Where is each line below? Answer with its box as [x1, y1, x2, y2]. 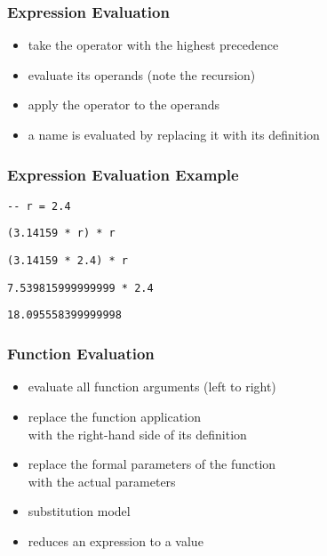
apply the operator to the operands [28, 95, 220, 114]
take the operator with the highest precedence [28, 36, 279, 54]
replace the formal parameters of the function [28, 455, 276, 473]
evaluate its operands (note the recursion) [28, 65, 256, 84]
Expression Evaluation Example [7, 163, 239, 185]
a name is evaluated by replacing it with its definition [28, 125, 320, 143]
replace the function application [28, 407, 201, 425]
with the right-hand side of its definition [28, 424, 247, 443]
